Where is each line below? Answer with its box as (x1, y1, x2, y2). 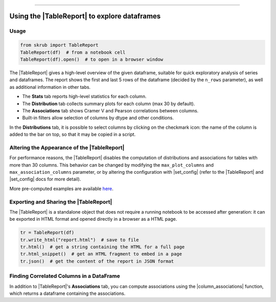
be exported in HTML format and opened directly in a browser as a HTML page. (9, 216, 177, 222)
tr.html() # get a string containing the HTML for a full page (20, 244, 185, 250)
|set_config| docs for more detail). (9, 176, 81, 182)
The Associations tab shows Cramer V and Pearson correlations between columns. (22, 107, 199, 113)
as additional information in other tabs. (9, 84, 91, 90)
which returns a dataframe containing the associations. (9, 290, 126, 296)
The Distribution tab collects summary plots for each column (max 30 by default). (22, 100, 195, 107)
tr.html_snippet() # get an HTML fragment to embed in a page (20, 251, 182, 257)
